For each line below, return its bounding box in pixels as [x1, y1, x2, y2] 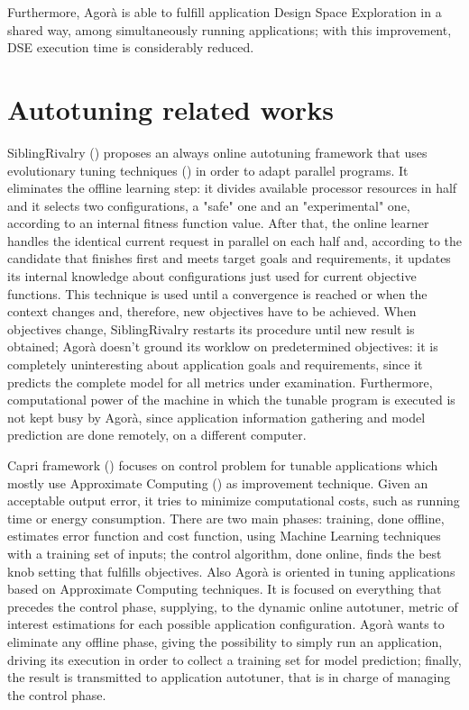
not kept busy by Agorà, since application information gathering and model [7, 407, 426, 426]
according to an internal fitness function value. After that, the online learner [7, 214, 429, 232]
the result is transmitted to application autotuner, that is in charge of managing [7, 668, 451, 687]
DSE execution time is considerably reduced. [7, 38, 254, 57]
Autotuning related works [7, 90, 334, 127]
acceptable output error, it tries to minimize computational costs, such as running [7, 491, 460, 510]
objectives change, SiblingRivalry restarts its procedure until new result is [7, 319, 415, 338]
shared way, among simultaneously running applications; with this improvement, [7, 20, 452, 39]
